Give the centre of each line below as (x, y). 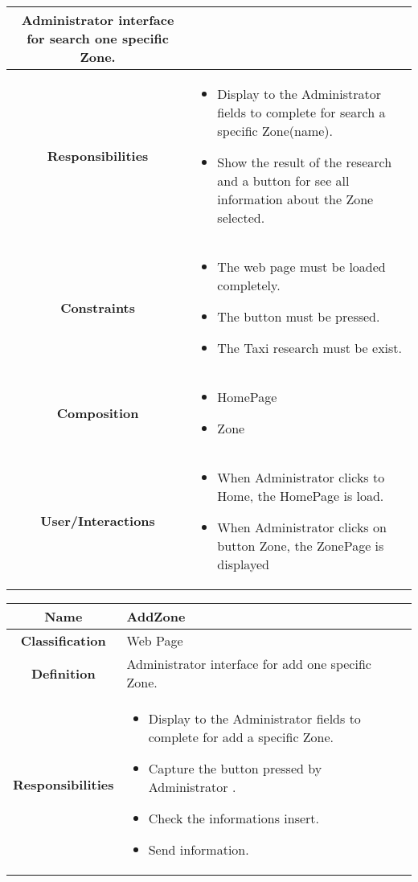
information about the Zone (295, 199)
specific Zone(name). (275, 131)
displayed (243, 564)
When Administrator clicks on (302, 527)
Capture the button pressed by (235, 768)
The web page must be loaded (301, 267)
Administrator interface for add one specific (249, 664)
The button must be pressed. (299, 316)
